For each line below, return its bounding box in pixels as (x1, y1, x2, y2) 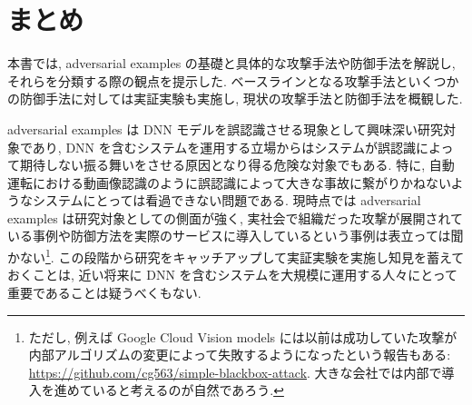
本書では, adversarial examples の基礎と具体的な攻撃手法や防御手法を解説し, (7, 54, 456, 73)
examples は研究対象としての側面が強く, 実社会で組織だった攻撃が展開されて (7, 208, 464, 227)
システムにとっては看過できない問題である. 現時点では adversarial (32, 191, 421, 210)
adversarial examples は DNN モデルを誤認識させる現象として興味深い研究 (7, 119, 443, 138)
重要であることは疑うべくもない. (7, 282, 202, 301)
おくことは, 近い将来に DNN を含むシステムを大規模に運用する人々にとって (7, 265, 458, 284)
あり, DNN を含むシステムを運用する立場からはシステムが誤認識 (32, 137, 416, 156)
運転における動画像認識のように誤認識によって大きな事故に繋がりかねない (7, 173, 451, 192)
